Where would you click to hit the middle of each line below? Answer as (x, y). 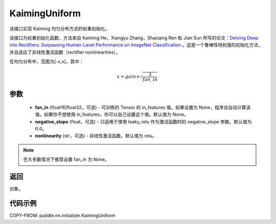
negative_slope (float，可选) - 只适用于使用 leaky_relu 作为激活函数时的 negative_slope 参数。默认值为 (143, 121)
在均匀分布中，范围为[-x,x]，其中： (47, 62)
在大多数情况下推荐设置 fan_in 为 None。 (66, 159)
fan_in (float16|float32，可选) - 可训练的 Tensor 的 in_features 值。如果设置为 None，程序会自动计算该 (143, 107)
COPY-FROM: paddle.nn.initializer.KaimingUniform (63, 216)
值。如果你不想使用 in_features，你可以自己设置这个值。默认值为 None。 (112, 114)
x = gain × (128, 77)
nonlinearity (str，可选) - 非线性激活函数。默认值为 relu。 (96, 136)
